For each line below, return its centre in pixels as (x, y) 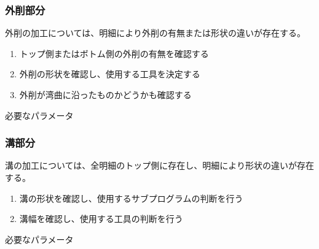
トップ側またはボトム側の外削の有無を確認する (114, 53)
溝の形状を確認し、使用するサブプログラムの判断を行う (131, 198)
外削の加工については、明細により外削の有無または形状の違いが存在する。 (156, 33)
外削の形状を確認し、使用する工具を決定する (110, 74)
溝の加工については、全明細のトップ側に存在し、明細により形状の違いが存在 (160, 165)
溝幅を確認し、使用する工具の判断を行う (101, 219)
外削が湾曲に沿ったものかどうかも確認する (105, 94)
